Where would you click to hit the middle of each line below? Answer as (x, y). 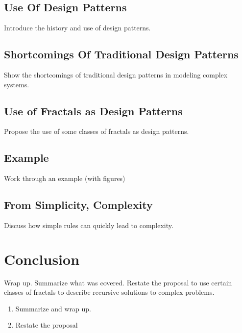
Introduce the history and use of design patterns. (77, 28)
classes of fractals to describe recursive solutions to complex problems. (109, 292)
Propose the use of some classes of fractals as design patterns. (97, 131)
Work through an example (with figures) (65, 178)
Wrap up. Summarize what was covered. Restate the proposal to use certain (118, 282)
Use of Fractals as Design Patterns (93, 111)
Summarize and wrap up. (53, 308)
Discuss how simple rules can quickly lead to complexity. (89, 225)
